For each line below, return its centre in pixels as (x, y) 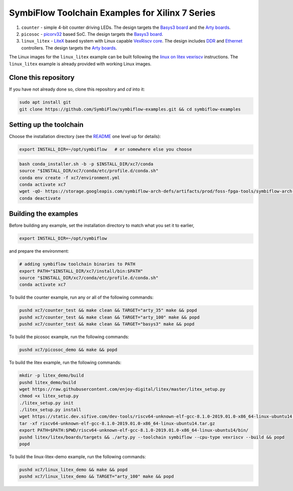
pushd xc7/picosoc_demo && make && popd (68, 350)
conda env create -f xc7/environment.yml (70, 178)
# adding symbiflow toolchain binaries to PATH (77, 264)
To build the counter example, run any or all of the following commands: (81, 297)
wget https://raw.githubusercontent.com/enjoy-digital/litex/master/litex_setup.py (122, 389)
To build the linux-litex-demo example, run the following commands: (77, 457)
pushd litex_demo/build (48, 382)
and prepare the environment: (39, 251)
